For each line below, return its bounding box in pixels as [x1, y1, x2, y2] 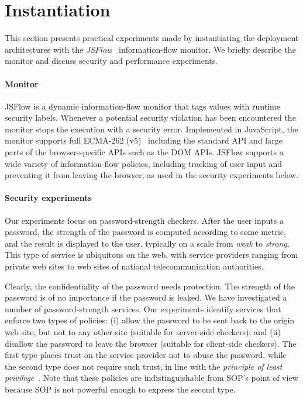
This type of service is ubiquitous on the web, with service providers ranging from [5, 248, 298, 261]
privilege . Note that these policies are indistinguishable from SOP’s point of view [5, 371, 298, 384]
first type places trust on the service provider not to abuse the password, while [5, 349, 287, 361]
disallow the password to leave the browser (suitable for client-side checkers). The [5, 337, 297, 349]
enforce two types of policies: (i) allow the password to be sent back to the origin [5, 314, 295, 326]
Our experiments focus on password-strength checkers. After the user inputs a [5, 214, 284, 226]
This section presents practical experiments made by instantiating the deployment [5, 32, 299, 44]
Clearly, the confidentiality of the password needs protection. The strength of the [5, 279, 295, 292]
